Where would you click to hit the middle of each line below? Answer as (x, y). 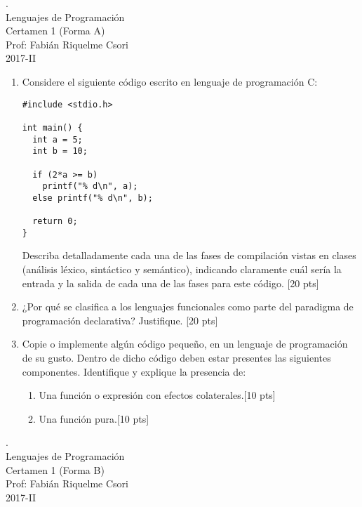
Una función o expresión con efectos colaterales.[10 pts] (157, 395)
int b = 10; (60, 151)
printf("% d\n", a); (90, 186)
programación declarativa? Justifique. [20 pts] (120, 320)
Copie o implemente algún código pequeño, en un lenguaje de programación (185, 344)
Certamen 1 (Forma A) (55, 31)
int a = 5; (58, 139)
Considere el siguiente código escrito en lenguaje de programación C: (170, 81)
